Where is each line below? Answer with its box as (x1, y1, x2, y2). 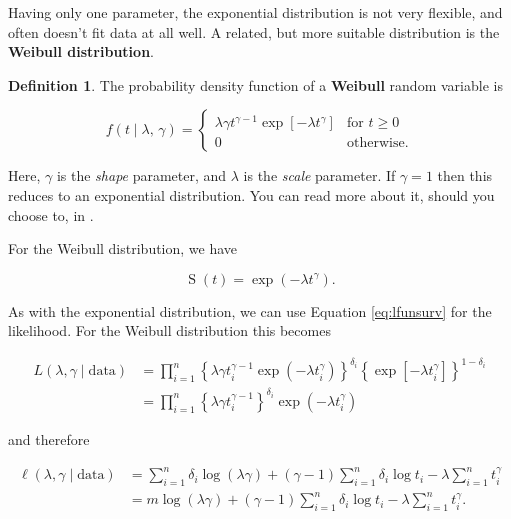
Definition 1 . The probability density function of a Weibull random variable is (8, 74, 503, 95)
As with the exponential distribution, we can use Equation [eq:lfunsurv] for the (8, 300, 492, 321)
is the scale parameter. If (243, 165, 396, 186)
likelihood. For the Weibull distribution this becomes (8, 320, 331, 341)
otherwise (347, 136, 405, 151)
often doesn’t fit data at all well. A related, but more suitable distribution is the (8, 21, 500, 42)
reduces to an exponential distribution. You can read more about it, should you (8, 184, 495, 205)
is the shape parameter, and (56, 165, 227, 186)
